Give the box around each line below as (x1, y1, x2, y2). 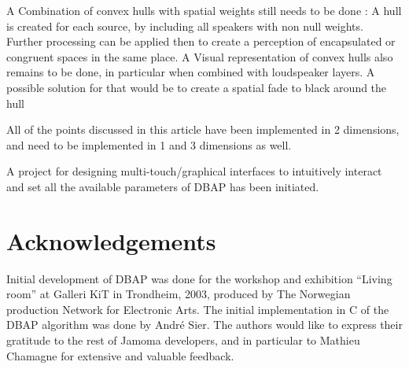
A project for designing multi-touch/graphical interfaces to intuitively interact (6, 163, 382, 179)
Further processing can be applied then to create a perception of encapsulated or (6, 33, 396, 50)
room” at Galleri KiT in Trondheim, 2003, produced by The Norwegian (6, 286, 351, 302)
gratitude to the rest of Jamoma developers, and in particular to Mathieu (6, 332, 360, 349)
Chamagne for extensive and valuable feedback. (6, 347, 234, 363)
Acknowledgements (6, 224, 216, 256)
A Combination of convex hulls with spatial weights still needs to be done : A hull (6, 2, 402, 18)
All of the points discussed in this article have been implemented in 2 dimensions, (6, 121, 400, 138)
